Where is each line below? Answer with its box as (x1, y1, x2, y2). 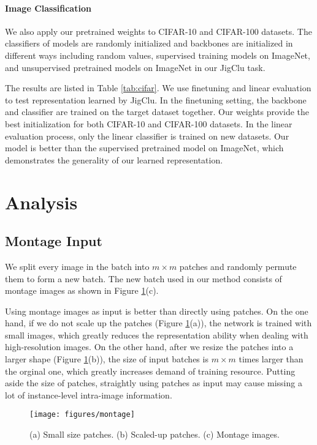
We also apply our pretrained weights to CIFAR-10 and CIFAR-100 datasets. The (5, 24, 312, 37)
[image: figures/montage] (29, 410, 135, 419)
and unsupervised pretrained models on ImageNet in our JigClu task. (5, 61, 265, 73)
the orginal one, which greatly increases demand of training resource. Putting (5, 364, 296, 377)
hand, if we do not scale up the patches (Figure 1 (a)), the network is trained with (5, 316, 312, 329)
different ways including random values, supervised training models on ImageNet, (5, 48, 310, 61)
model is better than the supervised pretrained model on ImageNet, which (5, 141, 284, 154)
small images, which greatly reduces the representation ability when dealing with (5, 328, 308, 341)
